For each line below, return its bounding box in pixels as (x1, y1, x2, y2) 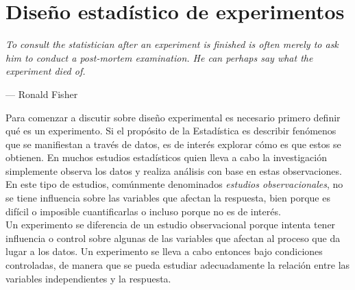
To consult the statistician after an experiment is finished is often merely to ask (5, 37, 339, 51)
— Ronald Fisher (5, 86, 78, 101)
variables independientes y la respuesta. (5, 271, 171, 285)
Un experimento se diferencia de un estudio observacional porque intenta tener (5, 217, 336, 232)
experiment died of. (5, 64, 86, 78)
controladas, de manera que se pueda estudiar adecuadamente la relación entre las (5, 258, 350, 272)
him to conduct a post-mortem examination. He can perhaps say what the (5, 50, 313, 64)
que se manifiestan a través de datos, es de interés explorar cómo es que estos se (5, 136, 341, 151)
